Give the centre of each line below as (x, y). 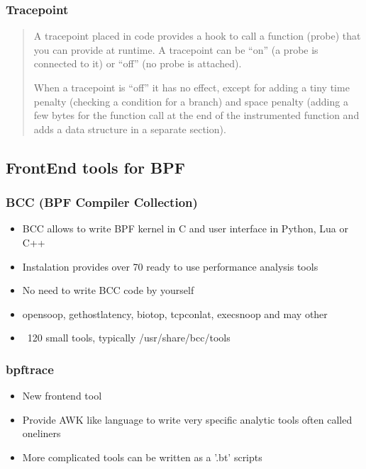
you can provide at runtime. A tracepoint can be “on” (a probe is (176, 49)
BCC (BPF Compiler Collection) (102, 202)
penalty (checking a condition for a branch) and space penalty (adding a (191, 101)
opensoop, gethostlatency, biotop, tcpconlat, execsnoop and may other (175, 313)
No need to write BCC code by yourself (108, 290)
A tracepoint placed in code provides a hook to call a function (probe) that (197, 36)
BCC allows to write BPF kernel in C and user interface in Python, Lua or (185, 228)
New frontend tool (62, 396)
